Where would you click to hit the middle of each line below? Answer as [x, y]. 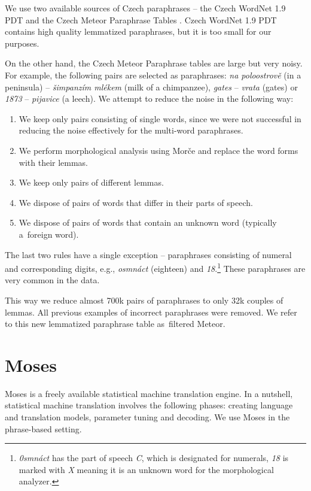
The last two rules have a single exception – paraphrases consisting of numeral [148, 254]
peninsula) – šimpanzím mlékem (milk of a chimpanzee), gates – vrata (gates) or [151, 87]
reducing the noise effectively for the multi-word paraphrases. [131, 130]
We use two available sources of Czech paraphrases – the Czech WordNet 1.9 [145, 8]
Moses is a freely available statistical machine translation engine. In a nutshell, [149, 393]
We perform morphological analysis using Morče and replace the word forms [158, 150]
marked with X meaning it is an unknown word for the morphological [146, 469]
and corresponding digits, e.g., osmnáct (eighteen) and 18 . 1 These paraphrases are [155, 267]
